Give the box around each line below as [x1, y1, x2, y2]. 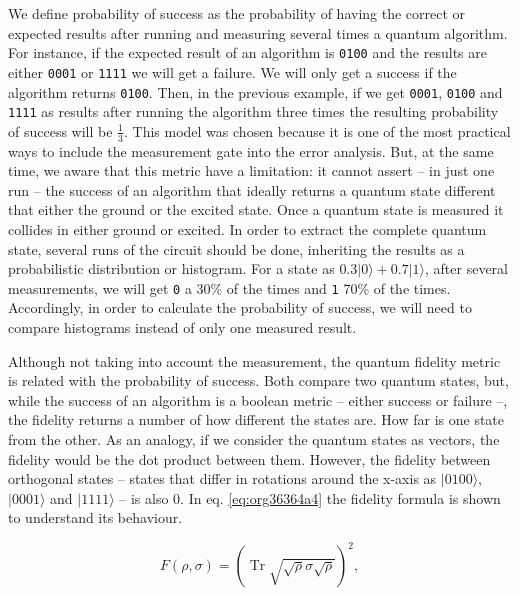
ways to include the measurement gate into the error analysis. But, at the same [8, 140, 494, 161]
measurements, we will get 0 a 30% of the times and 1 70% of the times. [8, 277, 451, 298]
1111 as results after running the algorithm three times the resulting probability [8, 101, 499, 122]
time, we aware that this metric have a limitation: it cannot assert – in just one [8, 160, 495, 181]
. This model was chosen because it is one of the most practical [124, 120, 511, 141]
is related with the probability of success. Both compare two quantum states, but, [8, 370, 509, 391]
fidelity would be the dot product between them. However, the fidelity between [8, 448, 491, 469]
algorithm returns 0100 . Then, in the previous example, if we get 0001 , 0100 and [8, 81, 503, 102]
